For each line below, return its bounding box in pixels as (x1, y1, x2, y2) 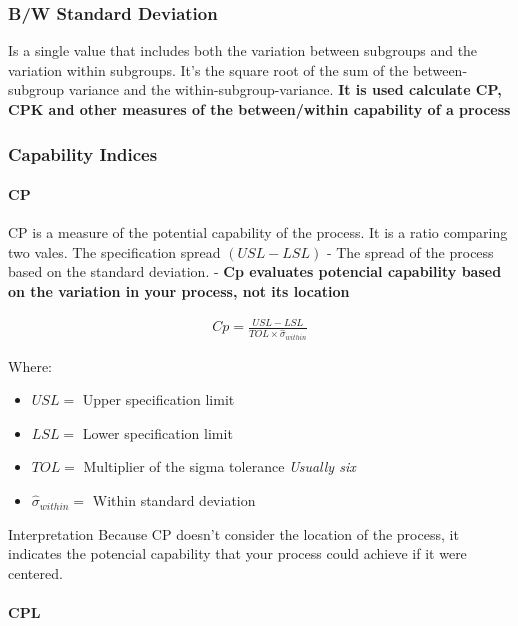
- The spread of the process (326, 241, 494, 262)
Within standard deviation (92, 490, 256, 511)
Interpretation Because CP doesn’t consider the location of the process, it (8, 523, 459, 544)
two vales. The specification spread (8, 241, 221, 262)
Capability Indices (8, 141, 158, 166)
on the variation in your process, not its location (8, 281, 350, 302)
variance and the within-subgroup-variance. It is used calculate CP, (68, 79, 502, 100)
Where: (8, 355, 52, 376)
